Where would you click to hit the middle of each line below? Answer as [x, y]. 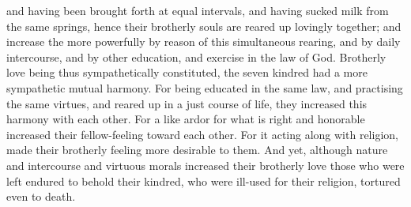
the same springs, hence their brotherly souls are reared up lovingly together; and [204, 26]
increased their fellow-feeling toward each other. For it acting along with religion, [202, 134]
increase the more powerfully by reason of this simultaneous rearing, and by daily [204, 41]
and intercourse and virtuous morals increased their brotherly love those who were [205, 165]
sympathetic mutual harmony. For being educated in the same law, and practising [205, 87]
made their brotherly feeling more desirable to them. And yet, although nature [197, 150]
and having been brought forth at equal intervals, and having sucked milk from [198, 10]
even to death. [41, 196]
